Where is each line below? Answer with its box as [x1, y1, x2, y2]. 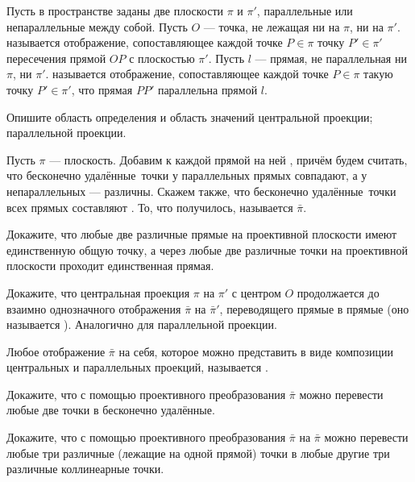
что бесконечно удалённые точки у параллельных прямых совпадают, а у [6, 167, 367, 184]
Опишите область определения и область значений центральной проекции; [6, 108, 373, 125]
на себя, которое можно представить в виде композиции [118, 343, 394, 359]
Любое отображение [6, 343, 106, 359]
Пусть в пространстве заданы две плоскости [6, 2, 224, 19]
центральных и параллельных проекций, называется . [6, 359, 268, 376]
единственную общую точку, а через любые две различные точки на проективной [6, 241, 408, 258]
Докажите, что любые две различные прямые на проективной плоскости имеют [6, 226, 397, 243]
